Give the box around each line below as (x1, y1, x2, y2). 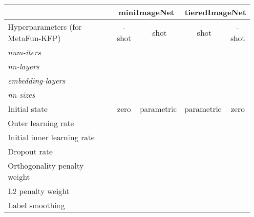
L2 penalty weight (8, 185, 70, 196)
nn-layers (8, 61, 40, 72)
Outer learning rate (8, 117, 74, 129)
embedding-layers (8, 75, 65, 86)
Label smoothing (8, 199, 65, 211)
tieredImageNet (185, 6, 246, 18)
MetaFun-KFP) (8, 32, 61, 43)
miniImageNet (118, 6, 175, 18)
